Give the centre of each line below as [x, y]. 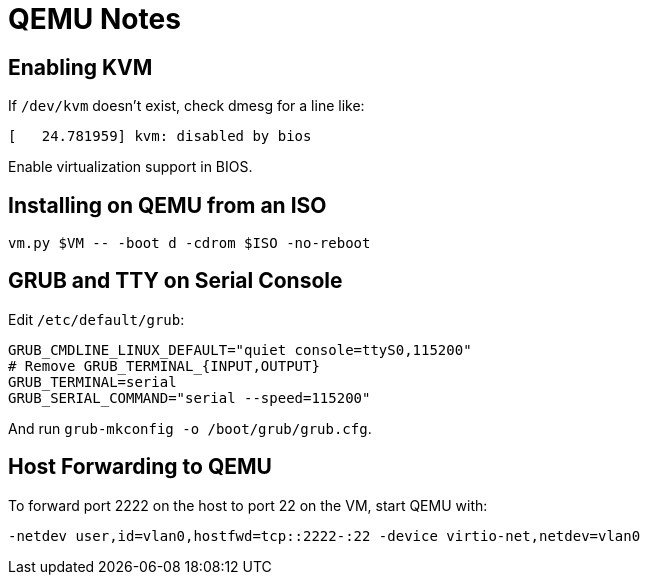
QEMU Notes [94, 19]
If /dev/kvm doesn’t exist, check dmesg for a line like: [186, 106]
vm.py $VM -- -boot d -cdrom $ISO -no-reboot [189, 243]
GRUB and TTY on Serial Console [175, 281]
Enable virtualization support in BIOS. [130, 167]
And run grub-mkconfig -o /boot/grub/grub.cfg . [190, 428]
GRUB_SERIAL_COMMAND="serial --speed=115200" [189, 397]
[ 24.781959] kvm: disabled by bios [160, 136]
